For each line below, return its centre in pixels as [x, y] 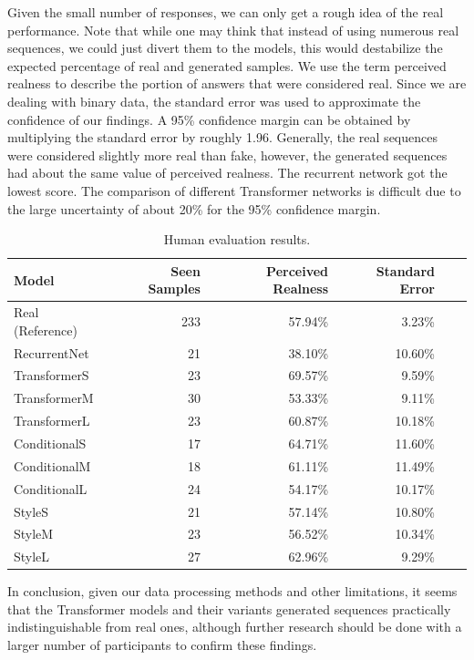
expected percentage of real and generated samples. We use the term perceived [227, 65]
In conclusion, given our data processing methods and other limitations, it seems [232, 591]
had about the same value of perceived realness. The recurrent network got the [227, 173]
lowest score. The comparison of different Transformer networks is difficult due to [234, 190]
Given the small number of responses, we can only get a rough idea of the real [226, 12]
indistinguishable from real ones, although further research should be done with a [235, 627]
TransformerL [52, 421]
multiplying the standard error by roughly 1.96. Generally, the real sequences [222, 137]
